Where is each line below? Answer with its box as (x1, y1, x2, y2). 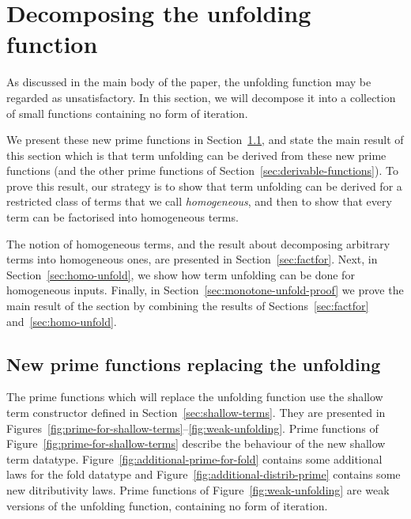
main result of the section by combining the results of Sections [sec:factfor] (6, 297, 369, 314)
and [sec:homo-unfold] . (6, 313, 117, 329)
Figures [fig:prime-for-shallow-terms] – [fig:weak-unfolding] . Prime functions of (6, 419, 379, 436)
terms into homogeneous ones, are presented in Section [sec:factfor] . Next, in (6, 251, 378, 267)
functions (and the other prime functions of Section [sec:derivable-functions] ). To (6, 162, 398, 179)
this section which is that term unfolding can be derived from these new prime (6, 146, 386, 163)
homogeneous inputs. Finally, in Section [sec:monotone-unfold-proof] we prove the (6, 282, 404, 298)
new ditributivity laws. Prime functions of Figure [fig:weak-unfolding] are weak (6, 481, 390, 498)
